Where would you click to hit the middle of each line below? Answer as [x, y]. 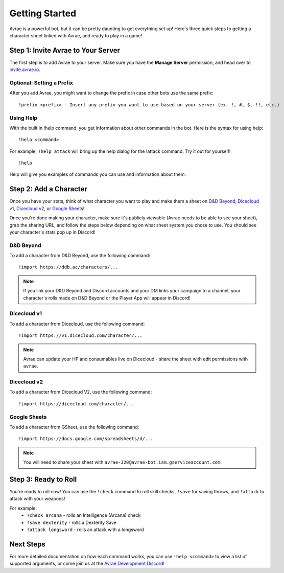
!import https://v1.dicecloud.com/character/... [80, 336]
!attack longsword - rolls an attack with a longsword [85, 530]
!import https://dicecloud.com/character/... [77, 404]
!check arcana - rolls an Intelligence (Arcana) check [84, 515]
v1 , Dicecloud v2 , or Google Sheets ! [47, 208]
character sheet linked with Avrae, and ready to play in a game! [76, 35]
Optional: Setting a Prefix [41, 83]
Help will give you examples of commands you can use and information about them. [98, 174]
